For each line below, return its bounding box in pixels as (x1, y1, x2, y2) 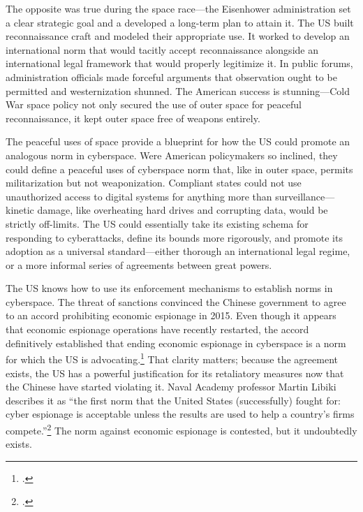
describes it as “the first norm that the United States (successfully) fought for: (6, 393, 341, 407)
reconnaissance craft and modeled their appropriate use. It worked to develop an (6, 29, 350, 43)
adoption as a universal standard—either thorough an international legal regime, (6, 244, 350, 258)
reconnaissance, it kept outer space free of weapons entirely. (6, 110, 260, 125)
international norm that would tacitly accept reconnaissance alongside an (6, 42, 318, 57)
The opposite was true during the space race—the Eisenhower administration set (6, 1, 351, 15)
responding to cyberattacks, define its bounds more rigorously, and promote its (6, 230, 343, 244)
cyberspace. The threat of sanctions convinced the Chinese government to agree (6, 294, 346, 309)
